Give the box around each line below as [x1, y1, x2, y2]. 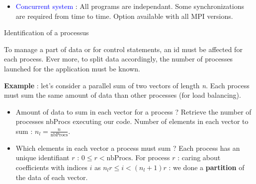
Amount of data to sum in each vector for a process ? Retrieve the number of [15, 106, 252, 117]
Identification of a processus [4, 27, 89, 38]
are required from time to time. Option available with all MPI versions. [15, 10, 233, 21]
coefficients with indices [15, 162, 87, 172]
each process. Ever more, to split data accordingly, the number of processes [4, 54, 233, 64]
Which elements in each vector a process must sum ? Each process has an [15, 142, 240, 153]
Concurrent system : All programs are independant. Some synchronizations [15, 1, 244, 11]
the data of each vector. [15, 172, 88, 182]
